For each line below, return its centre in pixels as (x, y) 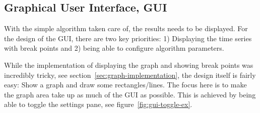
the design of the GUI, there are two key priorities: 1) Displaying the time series (128, 38)
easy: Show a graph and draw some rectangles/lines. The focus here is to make (125, 85)
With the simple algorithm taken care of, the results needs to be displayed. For (126, 28)
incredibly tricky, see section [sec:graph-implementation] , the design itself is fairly (130, 75)
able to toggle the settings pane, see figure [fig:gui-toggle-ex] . (98, 104)
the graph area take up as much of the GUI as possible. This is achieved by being (130, 94)
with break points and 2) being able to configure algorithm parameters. (114, 48)
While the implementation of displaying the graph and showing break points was (129, 65)
